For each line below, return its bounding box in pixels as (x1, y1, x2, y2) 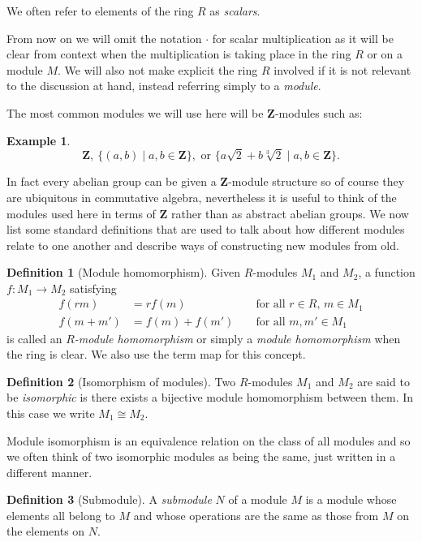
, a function (358, 264, 416, 281)
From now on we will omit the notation (6, 29, 202, 46)
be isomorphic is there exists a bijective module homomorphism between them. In (6, 389, 414, 406)
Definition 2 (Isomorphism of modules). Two (6, 372, 236, 389)
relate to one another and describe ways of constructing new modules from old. (6, 236, 399, 253)
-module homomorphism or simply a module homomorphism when (74, 329, 401, 346)
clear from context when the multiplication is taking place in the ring (6, 45, 351, 62)
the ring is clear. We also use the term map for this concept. (6, 346, 306, 363)
